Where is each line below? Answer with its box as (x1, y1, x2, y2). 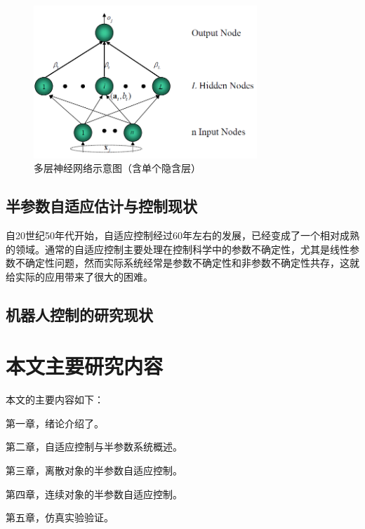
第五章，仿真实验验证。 (6, 510, 114, 525)
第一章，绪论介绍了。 (6, 415, 104, 430)
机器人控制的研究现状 (6, 303, 153, 325)
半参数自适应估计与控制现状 (6, 195, 197, 217)
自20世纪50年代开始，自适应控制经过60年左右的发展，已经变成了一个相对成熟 (6, 227, 359, 242)
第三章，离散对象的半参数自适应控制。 (6, 463, 182, 478)
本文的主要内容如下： (6, 392, 104, 407)
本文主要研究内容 (6, 351, 164, 380)
